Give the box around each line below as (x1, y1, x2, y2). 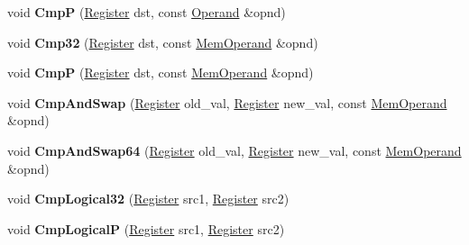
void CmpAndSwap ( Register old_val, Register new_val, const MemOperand (7, 93, 447, 112)
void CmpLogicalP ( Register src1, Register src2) (7, 219, 285, 238)
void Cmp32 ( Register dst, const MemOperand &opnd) (7, 32, 318, 51)
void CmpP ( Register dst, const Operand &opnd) (7, 3, 286, 21)
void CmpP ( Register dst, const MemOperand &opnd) (7, 63, 314, 82)
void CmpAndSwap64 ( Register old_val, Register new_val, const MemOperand (7, 141, 462, 159)
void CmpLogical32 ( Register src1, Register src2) (7, 189, 290, 208)
